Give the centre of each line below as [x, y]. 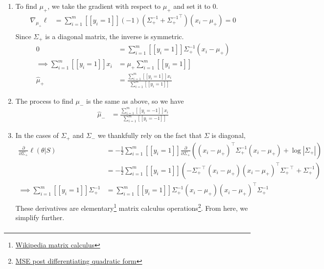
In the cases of [37, 135]
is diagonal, [229, 135]
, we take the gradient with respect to [104, 6]
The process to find [44, 101]
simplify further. [40, 217]
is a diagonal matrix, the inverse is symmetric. [115, 36]
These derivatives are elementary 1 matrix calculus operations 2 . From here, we [132, 207]
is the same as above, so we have [135, 101]
